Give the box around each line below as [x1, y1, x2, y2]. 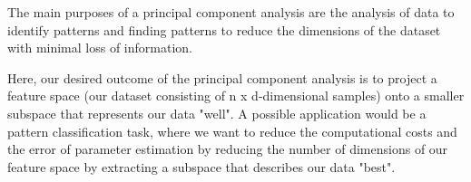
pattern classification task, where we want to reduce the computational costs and [7, 121, 457, 140]
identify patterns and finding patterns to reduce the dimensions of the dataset [7, 20, 441, 39]
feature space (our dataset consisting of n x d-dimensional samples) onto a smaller [7, 86, 465, 105]
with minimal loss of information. [7, 38, 192, 57]
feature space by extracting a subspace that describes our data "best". [7, 157, 396, 176]
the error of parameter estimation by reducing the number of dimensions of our [7, 139, 448, 158]
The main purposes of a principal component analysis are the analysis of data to [7, 3, 455, 21]
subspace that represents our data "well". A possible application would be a [7, 103, 427, 122]
